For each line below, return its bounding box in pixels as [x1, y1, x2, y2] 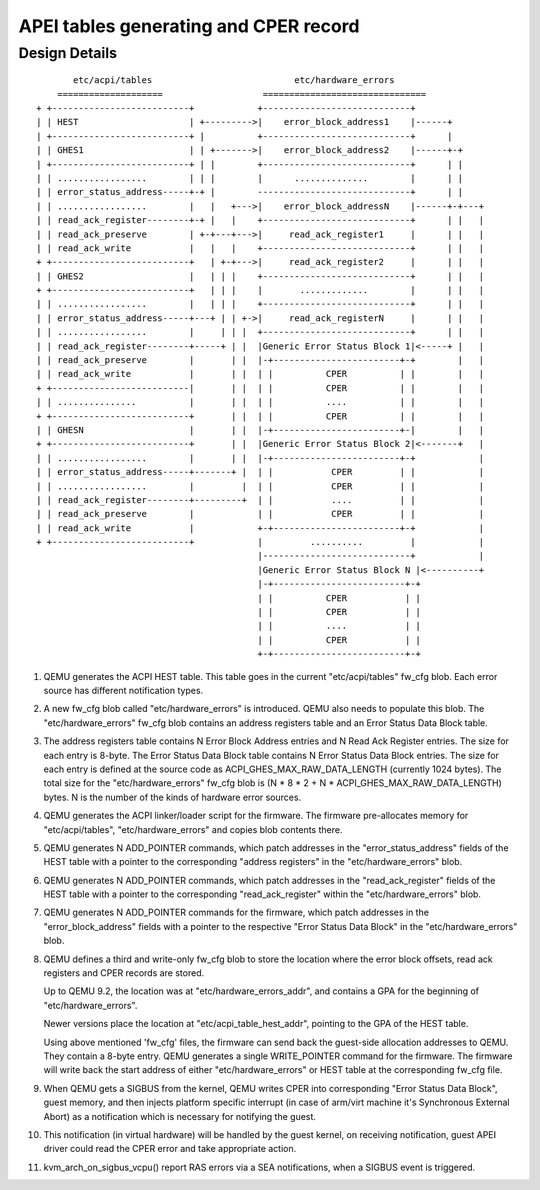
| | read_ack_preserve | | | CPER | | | [36, 508, 485, 520]
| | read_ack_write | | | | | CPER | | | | [36, 368, 485, 380]
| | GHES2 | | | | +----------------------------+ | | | [36, 270, 485, 282]
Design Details [18, 44, 117, 62]
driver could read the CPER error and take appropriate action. [43, 1143, 297, 1155]
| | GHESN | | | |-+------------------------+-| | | [36, 424, 485, 435]
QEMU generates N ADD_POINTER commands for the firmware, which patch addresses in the [43, 906, 430, 919]
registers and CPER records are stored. [43, 967, 205, 979]
